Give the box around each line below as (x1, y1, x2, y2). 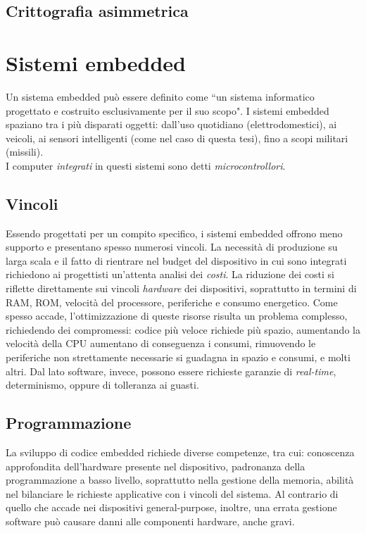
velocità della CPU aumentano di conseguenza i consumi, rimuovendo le (6, 336, 316, 351)
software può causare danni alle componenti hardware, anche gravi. (6, 513, 295, 528)
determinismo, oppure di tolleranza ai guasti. (6, 377, 199, 392)
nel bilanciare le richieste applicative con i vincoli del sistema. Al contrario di (6, 486, 339, 501)
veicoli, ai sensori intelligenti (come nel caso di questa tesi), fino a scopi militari (6, 130, 348, 145)
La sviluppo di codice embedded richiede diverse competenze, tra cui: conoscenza (6, 445, 355, 459)
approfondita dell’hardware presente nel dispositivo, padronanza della (6, 458, 305, 473)
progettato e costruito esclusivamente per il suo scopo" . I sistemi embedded (6, 103, 329, 118)
